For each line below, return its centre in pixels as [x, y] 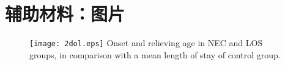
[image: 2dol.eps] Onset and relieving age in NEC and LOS [146, 43]
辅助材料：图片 [65, 14]
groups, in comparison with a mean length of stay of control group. [155, 54]
